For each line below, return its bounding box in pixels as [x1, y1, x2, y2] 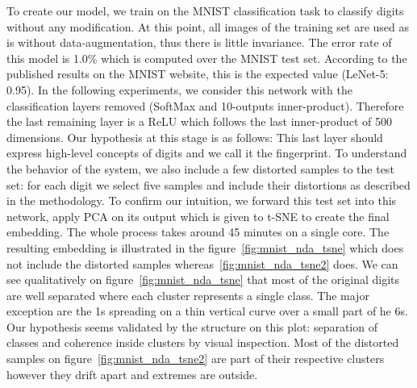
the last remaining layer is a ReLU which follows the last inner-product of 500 [6, 113, 393, 130]
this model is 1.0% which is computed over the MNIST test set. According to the [6, 49, 407, 66]
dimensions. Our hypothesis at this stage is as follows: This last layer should [6, 128, 383, 145]
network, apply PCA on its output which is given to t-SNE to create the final [6, 207, 390, 224]
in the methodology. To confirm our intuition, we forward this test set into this [6, 192, 397, 209]
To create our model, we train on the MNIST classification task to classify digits [6, 2, 404, 19]
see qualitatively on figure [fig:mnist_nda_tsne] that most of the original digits [6, 271, 400, 288]
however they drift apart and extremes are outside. [6, 365, 258, 382]
